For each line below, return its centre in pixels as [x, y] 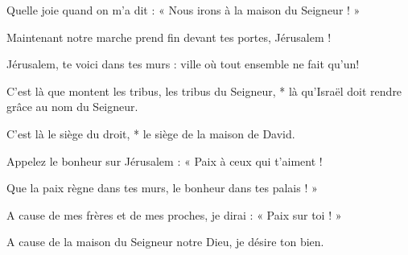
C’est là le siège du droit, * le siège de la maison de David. [151, 133]
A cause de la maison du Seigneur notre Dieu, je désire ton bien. [165, 242]
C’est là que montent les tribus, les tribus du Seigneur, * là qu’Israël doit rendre [204, 90]
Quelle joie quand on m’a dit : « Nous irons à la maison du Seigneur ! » [183, 10]
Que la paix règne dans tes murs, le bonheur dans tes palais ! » [162, 188]
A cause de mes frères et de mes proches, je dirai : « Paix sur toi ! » [174, 214]
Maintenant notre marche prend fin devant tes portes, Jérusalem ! [169, 37]
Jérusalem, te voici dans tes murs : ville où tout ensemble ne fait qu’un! [183, 64]
